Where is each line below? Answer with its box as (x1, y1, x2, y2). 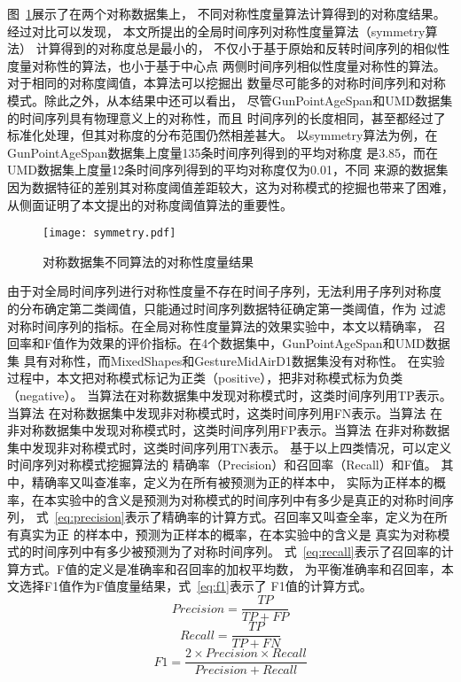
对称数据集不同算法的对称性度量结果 (43, 252, 254, 270)
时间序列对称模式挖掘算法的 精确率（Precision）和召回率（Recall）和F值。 (7, 455, 437, 474)
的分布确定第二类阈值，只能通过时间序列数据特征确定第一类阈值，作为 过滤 (7, 298, 446, 317)
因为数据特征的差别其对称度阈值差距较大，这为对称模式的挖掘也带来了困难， (7, 177, 454, 196)
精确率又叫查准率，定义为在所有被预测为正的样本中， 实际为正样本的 (31, 472, 434, 491)
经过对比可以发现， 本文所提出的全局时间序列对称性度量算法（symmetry (7, 21, 426, 40)
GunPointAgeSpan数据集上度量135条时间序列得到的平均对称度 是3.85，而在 (7, 143, 439, 161)
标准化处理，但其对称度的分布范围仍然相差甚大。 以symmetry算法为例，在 (7, 126, 438, 144)
